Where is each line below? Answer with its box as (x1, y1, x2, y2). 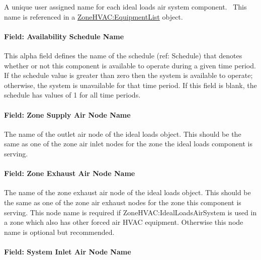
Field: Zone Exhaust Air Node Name (4, 168, 135, 179)
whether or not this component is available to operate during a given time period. (4, 60, 256, 70)
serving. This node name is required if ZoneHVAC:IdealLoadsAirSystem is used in (4, 207, 257, 217)
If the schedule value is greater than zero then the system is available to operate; (4, 70, 253, 80)
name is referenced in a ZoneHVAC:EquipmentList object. (4, 11, 183, 22)
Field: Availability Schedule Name (4, 31, 124, 41)
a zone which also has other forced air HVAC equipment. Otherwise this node (4, 217, 243, 227)
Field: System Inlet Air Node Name (4, 246, 131, 256)
